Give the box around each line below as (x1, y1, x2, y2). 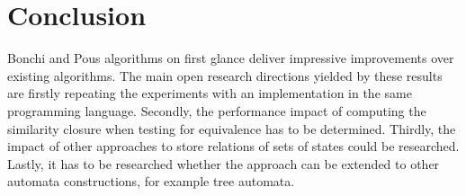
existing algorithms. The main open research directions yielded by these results (7, 66, 443, 85)
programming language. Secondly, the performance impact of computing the (7, 101, 426, 120)
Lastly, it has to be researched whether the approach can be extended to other (7, 154, 440, 173)
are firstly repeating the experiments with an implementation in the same (7, 84, 412, 102)
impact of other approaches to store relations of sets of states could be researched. (7, 137, 460, 156)
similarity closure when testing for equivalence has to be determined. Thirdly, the (7, 119, 456, 138)
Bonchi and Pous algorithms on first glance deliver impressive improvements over (7, 49, 454, 67)
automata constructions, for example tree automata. (7, 172, 295, 191)
